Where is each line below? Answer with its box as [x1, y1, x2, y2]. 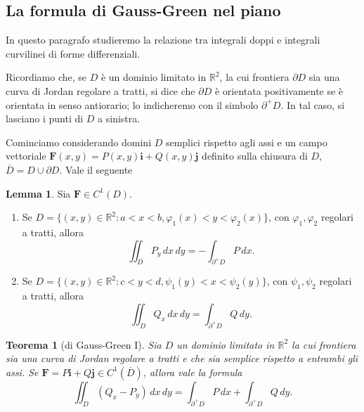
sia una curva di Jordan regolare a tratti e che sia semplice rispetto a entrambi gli [6, 351, 358, 366]
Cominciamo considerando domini [6, 134, 152, 149]
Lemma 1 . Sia [6, 186, 71, 200]
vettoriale [6, 148, 46, 163]
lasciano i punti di [6, 111, 84, 126]
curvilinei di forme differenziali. [6, 46, 141, 60]
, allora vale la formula [143, 364, 242, 379]
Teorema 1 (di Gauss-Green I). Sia [6, 337, 162, 352]
